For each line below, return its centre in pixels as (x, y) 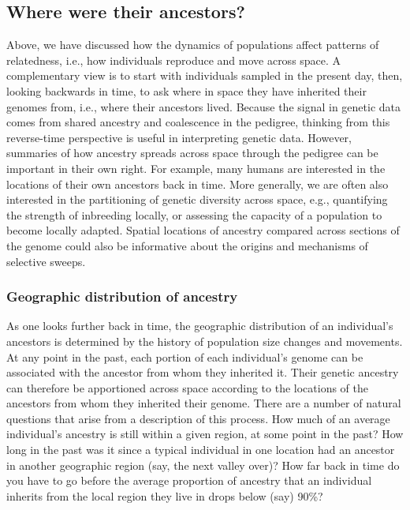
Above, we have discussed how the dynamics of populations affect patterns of (193, 45)
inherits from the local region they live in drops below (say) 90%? (165, 495)
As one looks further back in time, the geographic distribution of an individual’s (200, 326)
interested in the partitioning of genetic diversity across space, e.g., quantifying (197, 199)
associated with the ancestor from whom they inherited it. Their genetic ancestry (203, 372)
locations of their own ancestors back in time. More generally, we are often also (198, 184)
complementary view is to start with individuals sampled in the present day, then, (205, 75)
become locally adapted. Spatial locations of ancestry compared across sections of (203, 230)
